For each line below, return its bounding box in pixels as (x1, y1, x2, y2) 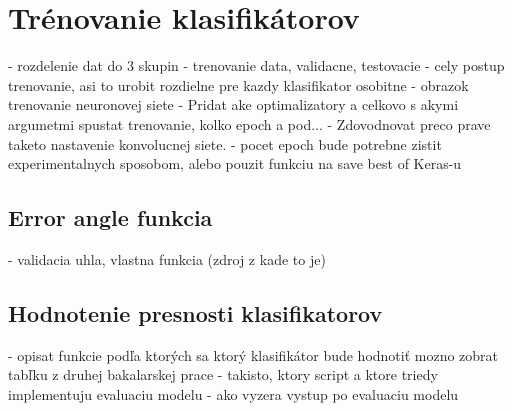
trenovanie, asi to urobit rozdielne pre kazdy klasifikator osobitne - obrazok (8, 74, 469, 95)
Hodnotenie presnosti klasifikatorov (8, 297, 383, 328)
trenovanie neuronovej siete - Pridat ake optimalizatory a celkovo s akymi (8, 94, 459, 115)
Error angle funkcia (8, 202, 213, 233)
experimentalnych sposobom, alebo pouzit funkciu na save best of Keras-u (8, 153, 462, 174)
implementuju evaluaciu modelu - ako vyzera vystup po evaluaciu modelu (8, 383, 459, 404)
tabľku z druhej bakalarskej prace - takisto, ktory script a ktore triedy (8, 364, 438, 385)
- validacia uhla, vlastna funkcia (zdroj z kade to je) (8, 248, 326, 269)
